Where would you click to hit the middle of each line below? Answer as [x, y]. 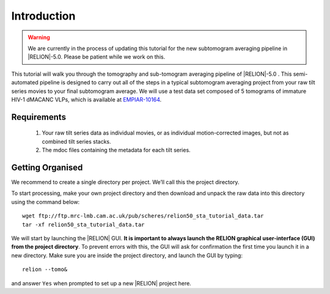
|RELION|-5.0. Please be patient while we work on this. [97, 57]
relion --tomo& [45, 270]
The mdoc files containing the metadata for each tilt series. [116, 150]
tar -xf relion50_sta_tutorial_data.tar [83, 224]
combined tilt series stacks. [76, 141]
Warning [39, 37]
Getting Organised [47, 167]
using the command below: [46, 202]
